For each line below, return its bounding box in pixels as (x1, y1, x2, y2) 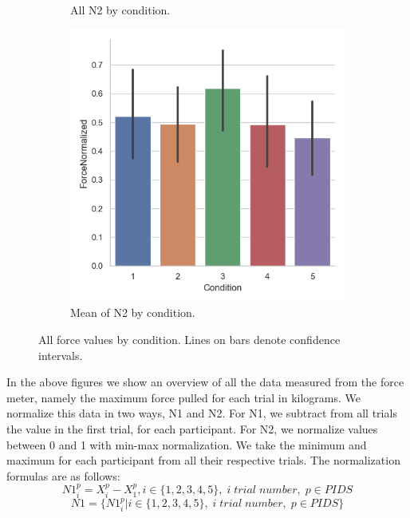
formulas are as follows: (6, 467, 120, 484)
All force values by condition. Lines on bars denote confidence (38, 331, 341, 348)
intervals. (38, 346, 83, 363)
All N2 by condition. (70, 2, 171, 18)
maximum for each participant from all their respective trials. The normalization (6, 452, 400, 469)
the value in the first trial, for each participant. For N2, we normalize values (6, 420, 378, 437)
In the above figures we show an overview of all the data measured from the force (6, 374, 404, 390)
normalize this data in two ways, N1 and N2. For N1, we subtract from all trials (6, 405, 397, 421)
